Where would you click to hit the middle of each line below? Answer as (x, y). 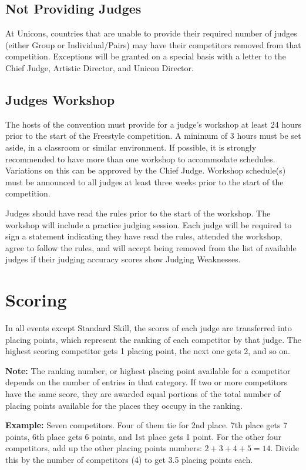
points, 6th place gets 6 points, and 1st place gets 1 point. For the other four (144, 436)
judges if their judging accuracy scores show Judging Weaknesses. (123, 259)
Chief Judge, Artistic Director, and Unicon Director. (100, 67)
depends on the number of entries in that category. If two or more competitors (146, 382)
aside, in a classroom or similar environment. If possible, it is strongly (131, 147)
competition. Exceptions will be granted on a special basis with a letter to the (146, 56)
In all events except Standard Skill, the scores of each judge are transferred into (149, 328)
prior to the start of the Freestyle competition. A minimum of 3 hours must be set (153, 136)
